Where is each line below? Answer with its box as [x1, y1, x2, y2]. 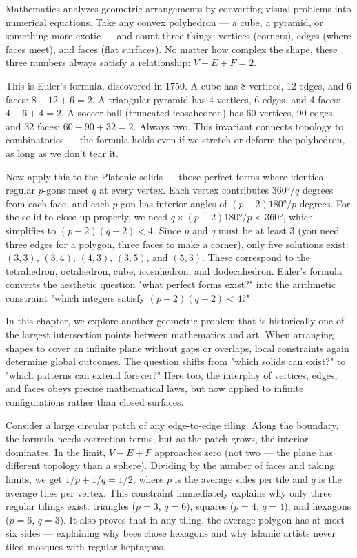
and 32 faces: [6, 118, 61, 133]
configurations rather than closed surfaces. [6, 395, 184, 409]
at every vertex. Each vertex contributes [99, 183, 269, 197]
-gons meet [43, 183, 89, 197]
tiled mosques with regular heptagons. [6, 539, 166, 553]
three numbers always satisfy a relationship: [6, 55, 191, 70]
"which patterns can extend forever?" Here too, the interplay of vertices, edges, [6, 367, 338, 382]
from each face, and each [6, 196, 110, 210]
